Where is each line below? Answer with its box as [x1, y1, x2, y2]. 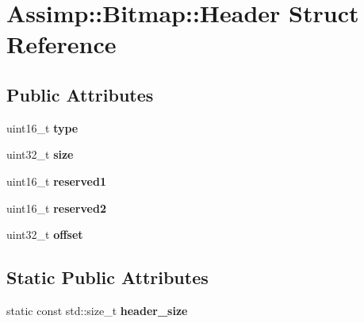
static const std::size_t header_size [6, 302, 188, 318]
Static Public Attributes [6, 265, 209, 290]
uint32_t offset [6, 226, 83, 243]
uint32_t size [6, 146, 74, 163]
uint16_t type [6, 119, 79, 136]
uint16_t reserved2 [6, 199, 106, 216]
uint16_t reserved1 [6, 172, 106, 189]
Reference [6, 28, 117, 60]
